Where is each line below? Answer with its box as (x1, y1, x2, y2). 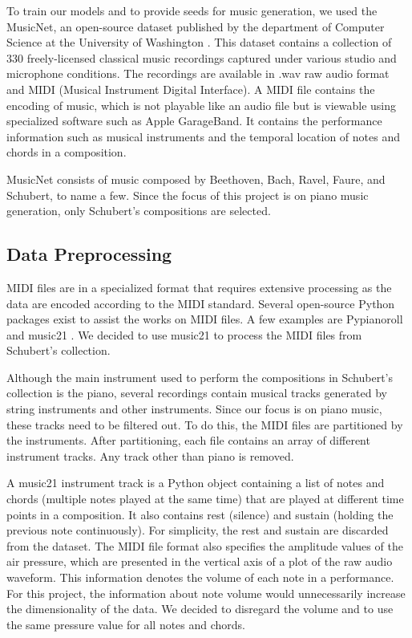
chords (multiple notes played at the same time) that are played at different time (6, 490, 404, 507)
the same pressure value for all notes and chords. (6, 616, 246, 632)
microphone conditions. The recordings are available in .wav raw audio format (6, 65, 390, 82)
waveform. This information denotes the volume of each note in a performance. (6, 569, 394, 586)
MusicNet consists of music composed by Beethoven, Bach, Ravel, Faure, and (6, 170, 386, 187)
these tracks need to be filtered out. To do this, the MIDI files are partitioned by (6, 416, 403, 433)
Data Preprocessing (6, 242, 172, 266)
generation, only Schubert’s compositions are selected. (6, 202, 271, 219)
